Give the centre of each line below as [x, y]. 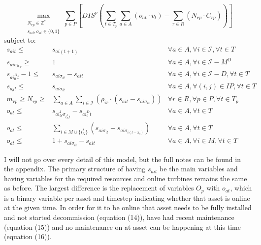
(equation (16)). [28, 236]
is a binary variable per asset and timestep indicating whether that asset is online [127, 198]
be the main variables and [199, 169]
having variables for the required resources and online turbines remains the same [126, 178]
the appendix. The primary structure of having [75, 169]
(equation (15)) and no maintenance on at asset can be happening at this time [122, 227]
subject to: [20, 40]
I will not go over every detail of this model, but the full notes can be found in [122, 159]
